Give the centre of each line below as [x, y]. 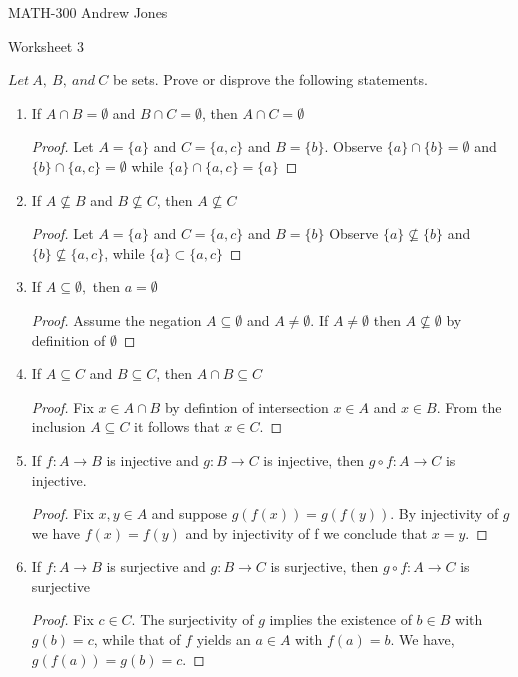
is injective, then [314, 459]
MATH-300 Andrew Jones [88, 12]
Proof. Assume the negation [116, 319]
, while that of [137, 639]
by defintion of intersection [246, 406]
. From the [469, 406]
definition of [68, 339]
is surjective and [156, 566]
